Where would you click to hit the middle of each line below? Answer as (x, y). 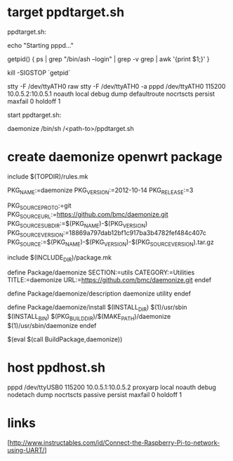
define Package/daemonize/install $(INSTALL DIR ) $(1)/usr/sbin (97, 308)
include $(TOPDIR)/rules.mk (48, 176)
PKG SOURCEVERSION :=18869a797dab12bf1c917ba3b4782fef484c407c (107, 234)
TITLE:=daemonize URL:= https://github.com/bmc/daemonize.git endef (109, 280)
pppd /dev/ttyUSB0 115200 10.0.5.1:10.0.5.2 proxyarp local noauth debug (112, 387)
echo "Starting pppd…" (40, 45)
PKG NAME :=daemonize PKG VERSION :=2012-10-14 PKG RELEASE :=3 (100, 191)
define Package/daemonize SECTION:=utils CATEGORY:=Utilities (101, 272)
